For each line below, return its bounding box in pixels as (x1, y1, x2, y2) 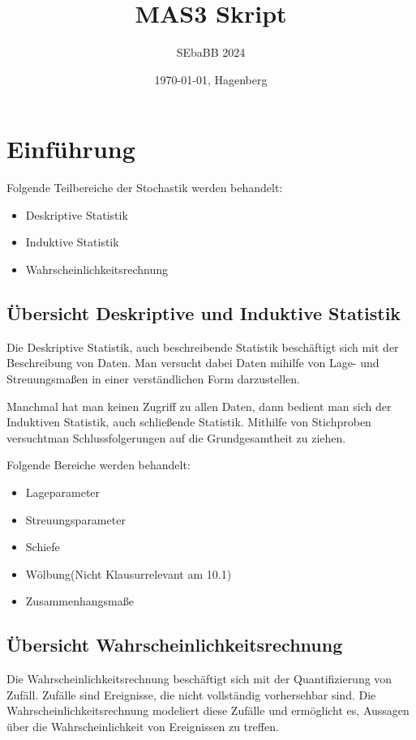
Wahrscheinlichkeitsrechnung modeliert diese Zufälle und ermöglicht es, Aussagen (6, 702, 410, 719)
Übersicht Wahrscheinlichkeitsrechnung (6, 632, 343, 657)
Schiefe (25, 538, 60, 555)
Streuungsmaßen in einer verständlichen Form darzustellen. (6, 370, 300, 387)
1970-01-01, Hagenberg (154, 71, 268, 88)
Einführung (6, 132, 135, 165)
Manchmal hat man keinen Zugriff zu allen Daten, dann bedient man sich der (6, 397, 392, 414)
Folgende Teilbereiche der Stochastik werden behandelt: (6, 179, 283, 196)
